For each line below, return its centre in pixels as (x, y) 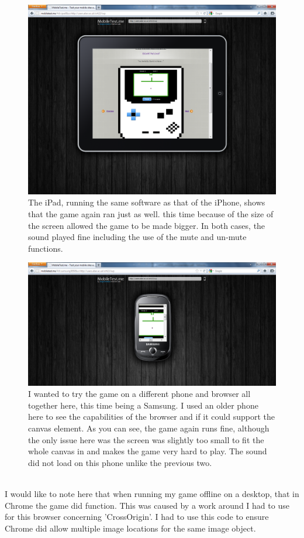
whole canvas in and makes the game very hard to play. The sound (148, 451)
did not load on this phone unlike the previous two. (120, 462)
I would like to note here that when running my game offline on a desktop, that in (152, 494)
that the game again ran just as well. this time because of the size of (151, 213)
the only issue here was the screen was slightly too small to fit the (146, 439)
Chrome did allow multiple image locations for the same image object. (130, 528)
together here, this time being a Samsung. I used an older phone (143, 405)
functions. (46, 248)
